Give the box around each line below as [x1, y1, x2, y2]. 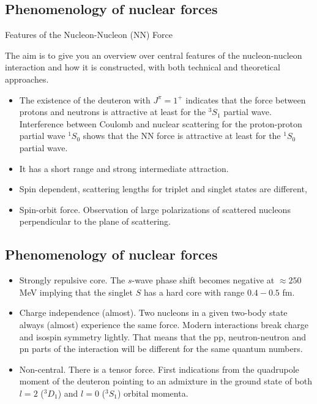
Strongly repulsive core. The [19, 274, 125, 286]
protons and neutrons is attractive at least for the [19, 105, 206, 118]
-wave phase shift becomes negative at [132, 274, 275, 286]
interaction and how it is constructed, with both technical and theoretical [5, 61, 280, 73]
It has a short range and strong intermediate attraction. [19, 162, 229, 174]
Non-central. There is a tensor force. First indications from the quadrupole [19, 362, 299, 375]
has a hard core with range [143, 285, 245, 298]
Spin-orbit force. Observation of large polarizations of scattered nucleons [19, 203, 291, 215]
